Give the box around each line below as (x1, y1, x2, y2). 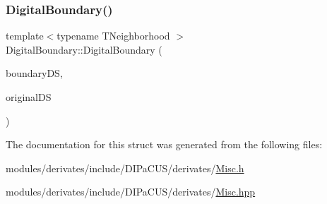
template (6, 28, 44, 43)
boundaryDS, (6, 66, 63, 80)
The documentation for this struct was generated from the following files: (6, 137, 323, 152)
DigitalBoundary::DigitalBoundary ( (6, 42, 162, 56)
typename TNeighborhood (57, 28, 170, 43)
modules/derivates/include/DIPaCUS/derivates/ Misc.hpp (6, 184, 256, 199)
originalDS (6, 90, 52, 104)
